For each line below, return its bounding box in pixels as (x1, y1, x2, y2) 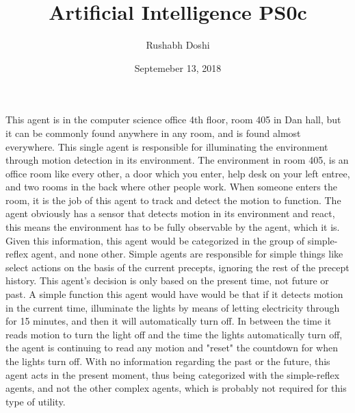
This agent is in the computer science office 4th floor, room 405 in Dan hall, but (5, 112, 341, 127)
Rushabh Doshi (146, 38, 210, 52)
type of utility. (5, 394, 66, 408)
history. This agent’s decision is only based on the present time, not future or (5, 273, 329, 288)
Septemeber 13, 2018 (134, 60, 222, 75)
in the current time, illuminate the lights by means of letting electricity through (5, 300, 340, 314)
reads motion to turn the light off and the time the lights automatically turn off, (5, 327, 343, 341)
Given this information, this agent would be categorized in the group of (5, 233, 305, 247)
